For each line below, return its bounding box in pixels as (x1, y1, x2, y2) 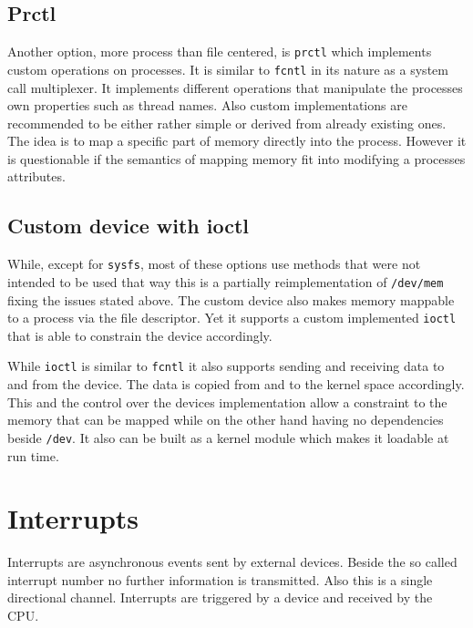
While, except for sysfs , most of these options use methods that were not (7, 254, 421, 273)
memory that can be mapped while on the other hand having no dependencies (7, 410, 444, 429)
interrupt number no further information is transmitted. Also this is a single (7, 570, 433, 589)
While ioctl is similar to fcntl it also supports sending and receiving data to (7, 356, 445, 376)
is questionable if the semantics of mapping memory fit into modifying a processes (7, 149, 466, 168)
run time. (7, 446, 59, 465)
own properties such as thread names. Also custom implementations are (7, 96, 407, 115)
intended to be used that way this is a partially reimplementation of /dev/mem (7, 272, 444, 291)
